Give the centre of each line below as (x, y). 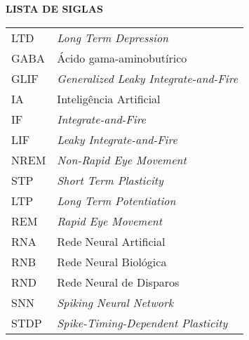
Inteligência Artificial (109, 98)
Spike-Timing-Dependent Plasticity (142, 322)
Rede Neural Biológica (112, 261)
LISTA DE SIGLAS (54, 8)
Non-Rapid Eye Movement (122, 159)
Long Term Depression (113, 37)
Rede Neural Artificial (111, 241)
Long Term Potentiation (116, 200)
